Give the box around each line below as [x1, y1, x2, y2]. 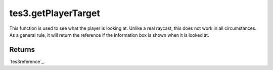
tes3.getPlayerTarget [9, 8, 101, 19]
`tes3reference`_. [9, 58, 45, 64]
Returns [9, 45, 35, 54]
